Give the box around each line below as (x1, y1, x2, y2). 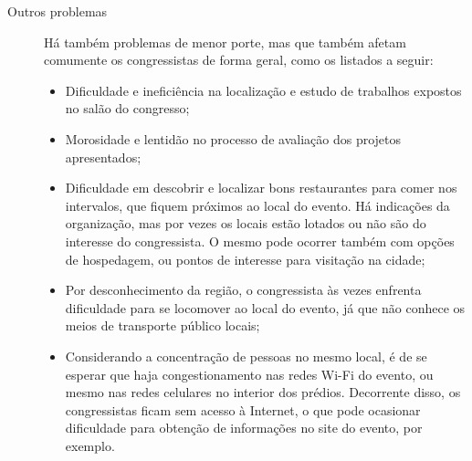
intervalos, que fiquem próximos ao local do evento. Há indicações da (65, 195, 450, 215)
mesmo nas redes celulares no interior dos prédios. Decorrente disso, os (65, 382, 461, 402)
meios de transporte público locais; (65, 316, 260, 335)
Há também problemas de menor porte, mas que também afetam (44, 32, 406, 51)
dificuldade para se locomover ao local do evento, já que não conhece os (65, 298, 466, 317)
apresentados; (65, 147, 142, 166)
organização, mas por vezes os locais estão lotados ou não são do (65, 214, 426, 233)
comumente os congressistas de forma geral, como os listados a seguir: (44, 50, 434, 69)
